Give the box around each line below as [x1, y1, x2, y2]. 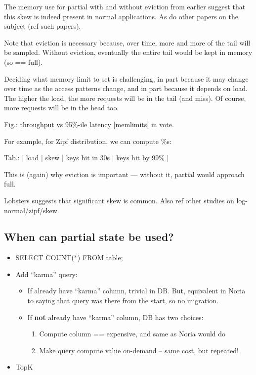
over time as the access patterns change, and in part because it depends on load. [4, 83, 248, 94]
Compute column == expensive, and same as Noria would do [39, 328, 226, 339]
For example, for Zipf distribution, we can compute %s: [4, 136, 171, 146]
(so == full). [4, 56, 43, 67]
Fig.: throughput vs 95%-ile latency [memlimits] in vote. [4, 119, 174, 129]
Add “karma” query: [15, 269, 78, 279]
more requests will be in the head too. [4, 102, 119, 113]
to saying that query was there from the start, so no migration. [27, 295, 218, 306]
